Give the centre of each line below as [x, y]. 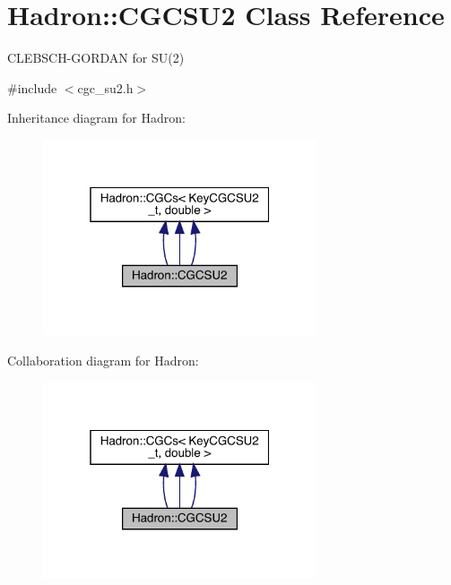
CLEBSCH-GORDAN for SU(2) [96, 58]
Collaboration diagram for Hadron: [103, 360]
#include [32, 87]
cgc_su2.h [105, 87]
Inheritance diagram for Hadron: [96, 118]
